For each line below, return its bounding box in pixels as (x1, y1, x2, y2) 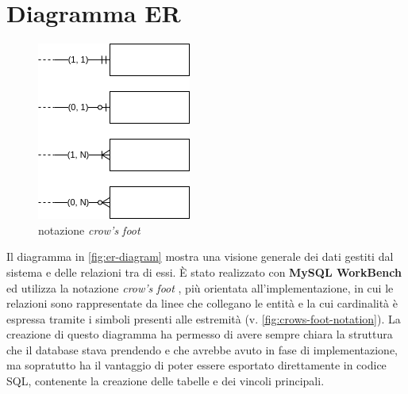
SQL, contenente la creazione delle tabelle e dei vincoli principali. (6, 373, 325, 389)
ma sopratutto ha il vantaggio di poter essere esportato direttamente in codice (6, 357, 387, 373)
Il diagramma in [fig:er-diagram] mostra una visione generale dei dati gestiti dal (6, 248, 394, 265)
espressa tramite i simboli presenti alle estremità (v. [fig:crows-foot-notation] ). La (6, 310, 401, 327)
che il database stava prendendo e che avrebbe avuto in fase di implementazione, (6, 341, 398, 358)
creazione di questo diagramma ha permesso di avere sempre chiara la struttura (6, 326, 393, 342)
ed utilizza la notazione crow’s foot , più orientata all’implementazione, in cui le (6, 279, 394, 296)
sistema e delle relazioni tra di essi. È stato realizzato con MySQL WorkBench (6, 263, 402, 280)
